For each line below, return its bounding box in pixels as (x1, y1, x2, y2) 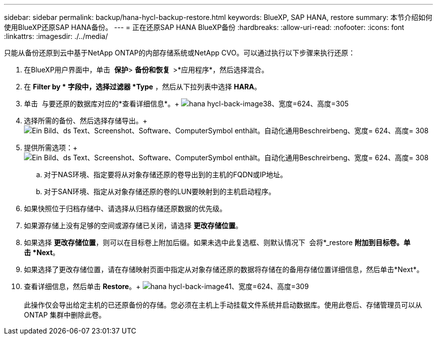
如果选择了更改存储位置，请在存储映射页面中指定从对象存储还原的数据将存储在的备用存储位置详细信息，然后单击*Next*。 (24, 265, 424, 274)
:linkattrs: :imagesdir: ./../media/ (4, 32, 108, 40)
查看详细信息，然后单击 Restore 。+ (24, 282, 141, 291)
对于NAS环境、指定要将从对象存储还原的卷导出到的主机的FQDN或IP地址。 (44, 170, 287, 179)
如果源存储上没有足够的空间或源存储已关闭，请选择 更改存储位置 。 (24, 221, 242, 230)
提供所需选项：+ (24, 143, 78, 152)
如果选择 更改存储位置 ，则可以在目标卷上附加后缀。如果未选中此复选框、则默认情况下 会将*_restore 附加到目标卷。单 (24, 238, 411, 247)
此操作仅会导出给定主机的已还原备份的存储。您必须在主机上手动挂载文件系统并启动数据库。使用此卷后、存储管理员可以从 (24, 301, 422, 309)
